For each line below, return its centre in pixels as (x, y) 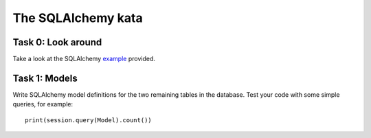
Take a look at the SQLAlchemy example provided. (84, 59)
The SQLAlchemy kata (78, 18)
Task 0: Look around (57, 42)
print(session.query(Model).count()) (89, 120)
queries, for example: (43, 104)
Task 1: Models (45, 78)
